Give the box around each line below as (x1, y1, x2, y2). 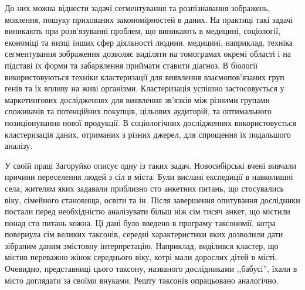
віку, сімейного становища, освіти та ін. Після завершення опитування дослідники (5, 193, 300, 206)
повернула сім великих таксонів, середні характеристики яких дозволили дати (5, 228, 283, 240)
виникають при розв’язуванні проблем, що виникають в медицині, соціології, (5, 25, 281, 37)
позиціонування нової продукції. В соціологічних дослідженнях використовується (5, 116, 296, 128)
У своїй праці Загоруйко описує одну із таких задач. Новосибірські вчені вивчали (5, 159, 297, 171)
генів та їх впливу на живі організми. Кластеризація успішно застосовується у (5, 82, 284, 94)
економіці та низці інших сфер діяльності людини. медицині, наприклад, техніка (5, 36, 293, 48)
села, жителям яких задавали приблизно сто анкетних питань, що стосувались (5, 182, 284, 194)
